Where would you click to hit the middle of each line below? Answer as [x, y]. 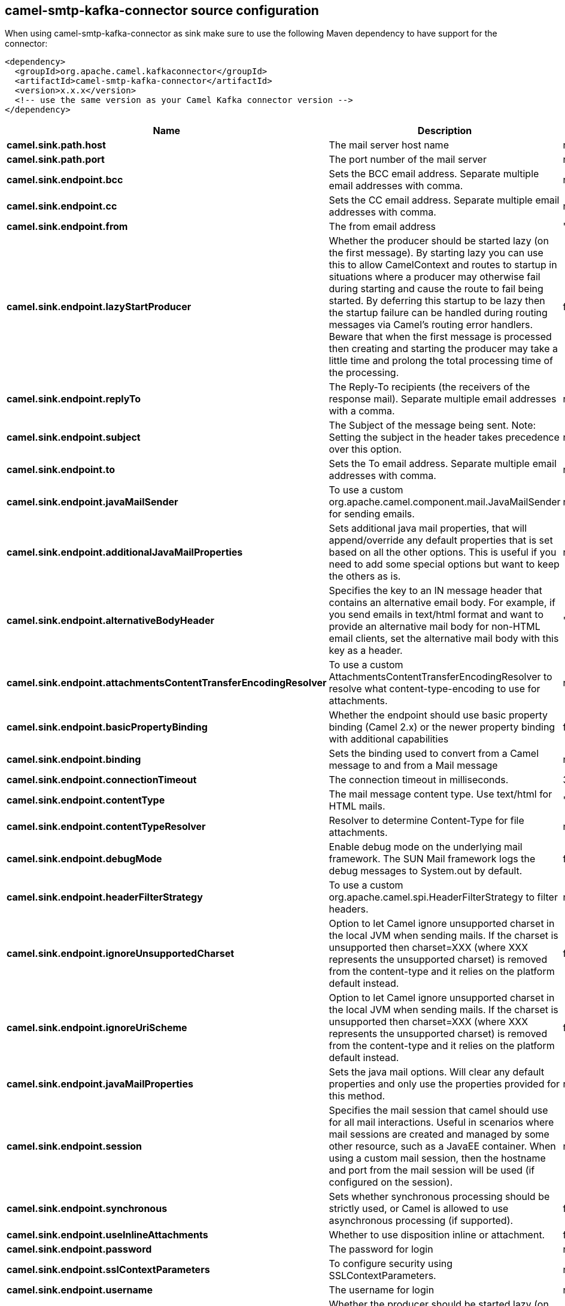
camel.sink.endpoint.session [75, 1146]
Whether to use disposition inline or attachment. [437, 1235]
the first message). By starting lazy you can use [436, 253]
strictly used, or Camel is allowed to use [419, 1209]
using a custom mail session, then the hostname [437, 1158]
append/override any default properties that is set [441, 540]
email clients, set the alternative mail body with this [444, 639]
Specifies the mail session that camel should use [438, 1110]
